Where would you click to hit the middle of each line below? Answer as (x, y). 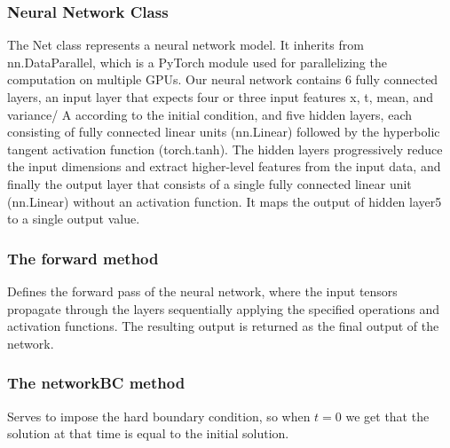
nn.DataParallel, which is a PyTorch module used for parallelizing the (197, 62)
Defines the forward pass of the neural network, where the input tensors (202, 291)
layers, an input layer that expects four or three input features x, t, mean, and (220, 97)
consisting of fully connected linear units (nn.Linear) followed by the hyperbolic (224, 132)
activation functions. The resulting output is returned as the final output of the (223, 326)
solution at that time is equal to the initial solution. (148, 433)
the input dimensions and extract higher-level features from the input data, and (224, 166)
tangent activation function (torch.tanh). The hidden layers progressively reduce (225, 149)
